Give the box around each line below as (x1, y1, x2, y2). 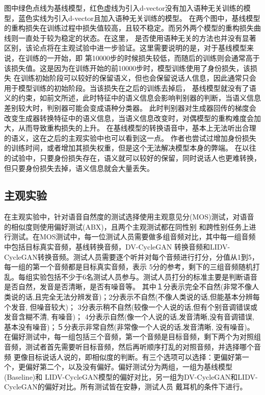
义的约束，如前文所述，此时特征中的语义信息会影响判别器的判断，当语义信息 (4, 92, 261, 103)
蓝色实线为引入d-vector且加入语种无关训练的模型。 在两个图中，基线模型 (18, 12, 260, 23)
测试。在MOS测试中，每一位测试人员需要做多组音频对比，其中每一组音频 (11, 231, 256, 242)
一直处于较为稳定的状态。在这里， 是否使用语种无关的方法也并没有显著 (18, 32, 256, 43)
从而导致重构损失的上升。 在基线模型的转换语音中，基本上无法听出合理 (18, 122, 256, 133)
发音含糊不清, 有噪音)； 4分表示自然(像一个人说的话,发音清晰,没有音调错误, (4, 311, 254, 322)
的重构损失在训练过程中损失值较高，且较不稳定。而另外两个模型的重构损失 (4, 22, 254, 33)
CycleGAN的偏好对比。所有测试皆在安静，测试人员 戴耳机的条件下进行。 (4, 381, 247, 392)
